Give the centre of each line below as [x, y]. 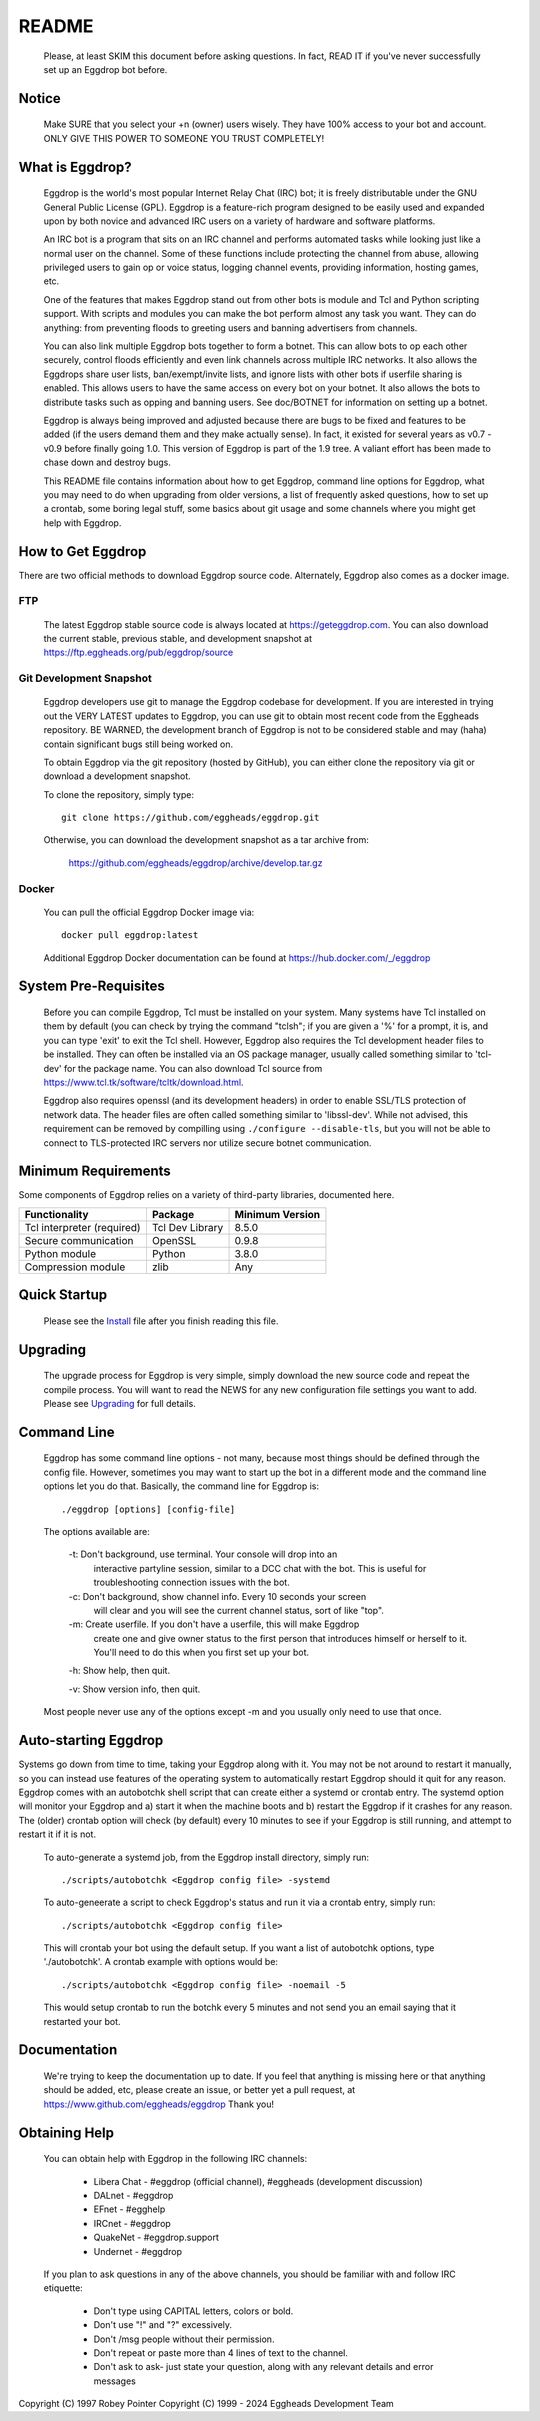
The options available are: [96, 1531]
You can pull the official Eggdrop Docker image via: [149, 912]
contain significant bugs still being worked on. [138, 744]
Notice [40, 98]
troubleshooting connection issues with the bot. [191, 1582]
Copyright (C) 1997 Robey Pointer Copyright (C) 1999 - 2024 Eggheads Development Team [206, 2404]
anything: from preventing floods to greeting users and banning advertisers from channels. [230, 327]
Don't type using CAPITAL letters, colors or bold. [193, 2311]
